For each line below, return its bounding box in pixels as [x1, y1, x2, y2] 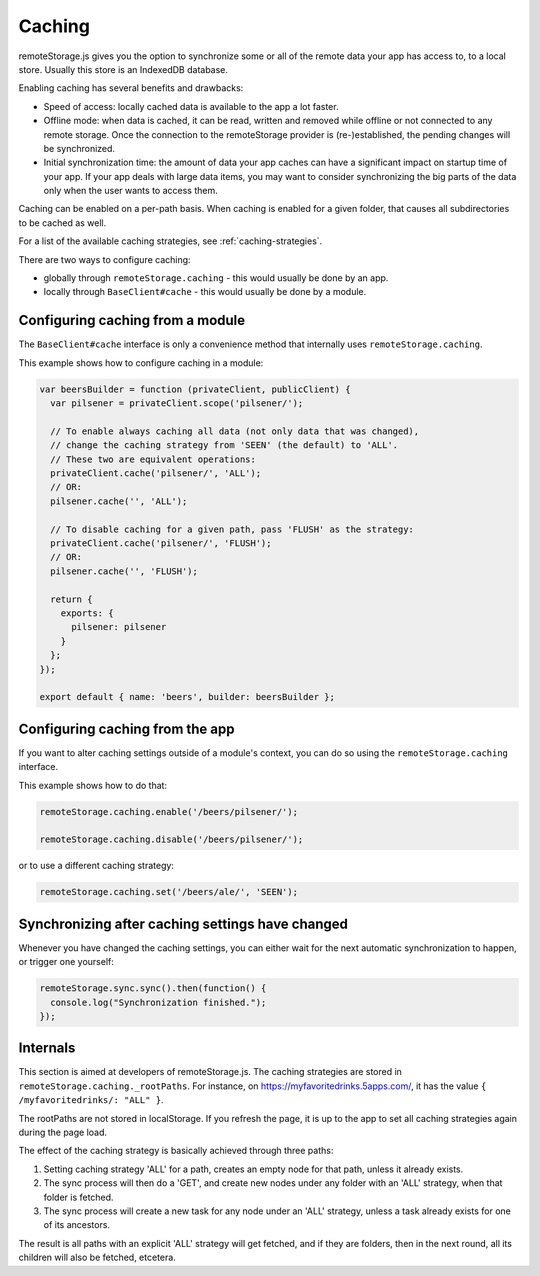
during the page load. [18, 1126, 108, 1139]
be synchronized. [43, 142, 115, 154]
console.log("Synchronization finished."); [50, 996, 267, 1008]
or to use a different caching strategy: [18, 860, 175, 872]
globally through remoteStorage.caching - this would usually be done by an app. [43, 272, 389, 284]
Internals [18, 1040, 76, 1057]
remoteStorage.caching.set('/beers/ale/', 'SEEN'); [39, 886, 299, 898]
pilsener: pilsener [71, 621, 167, 633]
